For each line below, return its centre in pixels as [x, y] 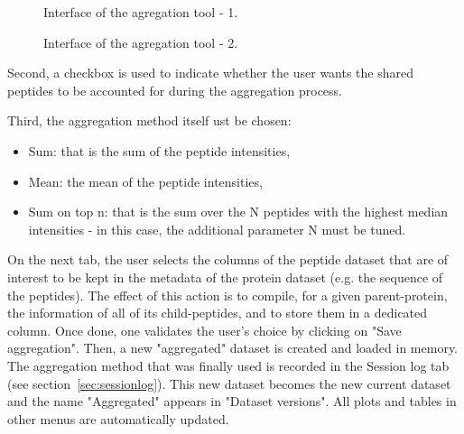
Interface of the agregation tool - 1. [141, 12]
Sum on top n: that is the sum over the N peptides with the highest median [238, 212]
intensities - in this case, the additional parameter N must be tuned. [217, 229]
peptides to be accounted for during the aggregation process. [175, 90]
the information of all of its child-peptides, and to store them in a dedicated [218, 313]
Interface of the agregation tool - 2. [141, 42]
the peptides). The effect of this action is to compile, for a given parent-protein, [227, 295]
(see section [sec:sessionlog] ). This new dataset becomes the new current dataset [229, 383]
